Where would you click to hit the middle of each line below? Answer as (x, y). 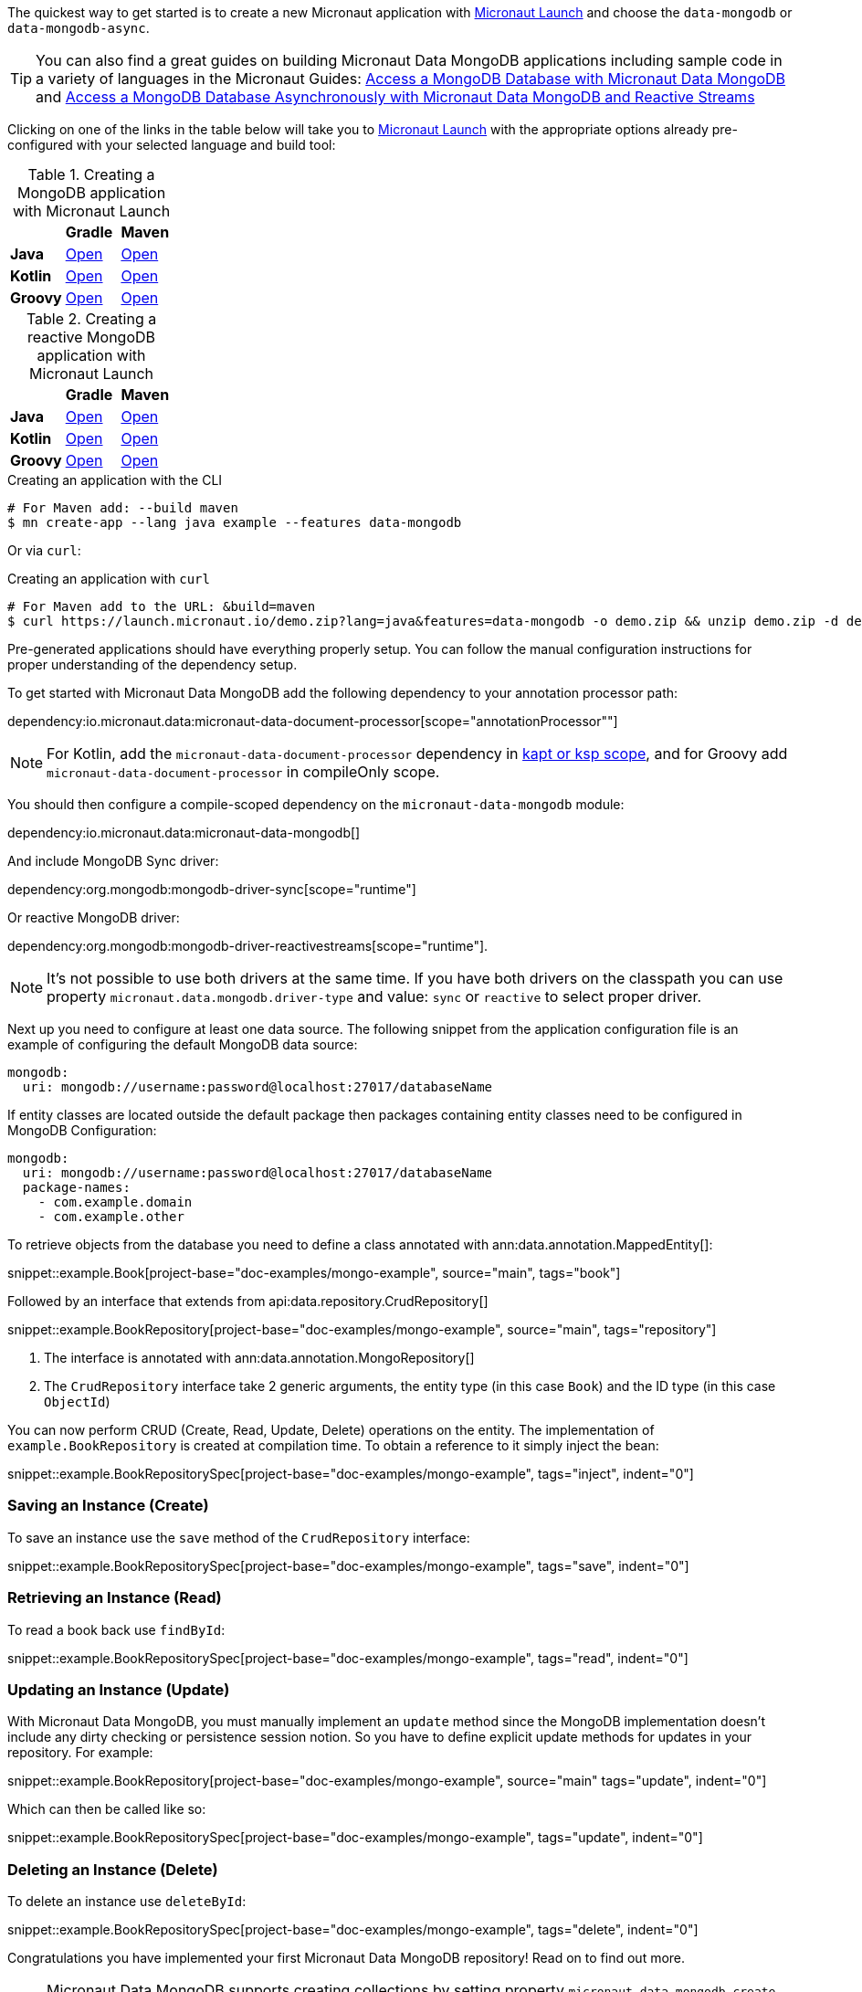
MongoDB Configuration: (82, 1130)
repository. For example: (80, 1753)
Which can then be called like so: (107, 1809)
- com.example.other (111, 1217)
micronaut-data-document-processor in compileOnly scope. (243, 772)
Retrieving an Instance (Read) (115, 1598)
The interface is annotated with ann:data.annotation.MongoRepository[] (259, 1358)
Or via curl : (44, 550)
